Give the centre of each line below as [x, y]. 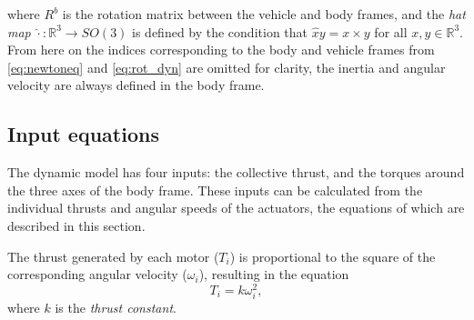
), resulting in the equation [274, 274]
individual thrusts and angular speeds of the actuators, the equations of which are [236, 208]
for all [391, 31]
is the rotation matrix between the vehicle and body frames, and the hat [264, 14]
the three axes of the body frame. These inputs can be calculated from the [215, 190]
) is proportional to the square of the [333, 256]
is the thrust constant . [116, 307]
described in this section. [76, 225]
